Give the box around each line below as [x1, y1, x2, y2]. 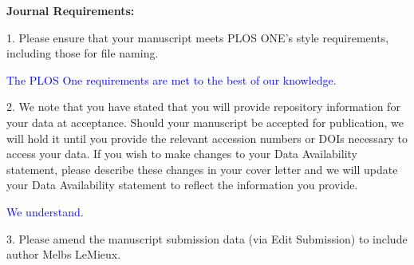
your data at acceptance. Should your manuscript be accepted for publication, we [6, 113, 404, 130]
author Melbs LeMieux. [6, 246, 121, 263]
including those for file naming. [6, 45, 159, 61]
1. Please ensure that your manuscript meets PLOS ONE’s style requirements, [6, 29, 389, 45]
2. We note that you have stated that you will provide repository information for [6, 98, 400, 115]
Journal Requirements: [6, 2, 135, 18]
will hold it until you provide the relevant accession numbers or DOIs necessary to [6, 129, 408, 146]
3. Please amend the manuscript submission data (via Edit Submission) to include [6, 230, 408, 247]
